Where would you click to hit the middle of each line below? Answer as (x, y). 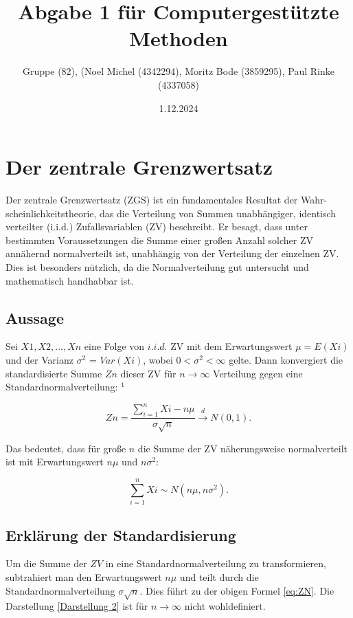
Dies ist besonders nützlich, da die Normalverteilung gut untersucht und (157, 267)
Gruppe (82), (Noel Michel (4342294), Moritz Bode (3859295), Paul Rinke (179, 71)
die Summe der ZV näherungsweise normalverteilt (243, 448)
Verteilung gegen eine (258, 373)
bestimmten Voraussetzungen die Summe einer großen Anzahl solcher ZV (160, 240)
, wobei (158, 359)
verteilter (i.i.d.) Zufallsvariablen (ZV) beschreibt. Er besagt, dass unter (157, 227)
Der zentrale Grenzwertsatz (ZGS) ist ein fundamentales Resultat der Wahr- (167, 200)
